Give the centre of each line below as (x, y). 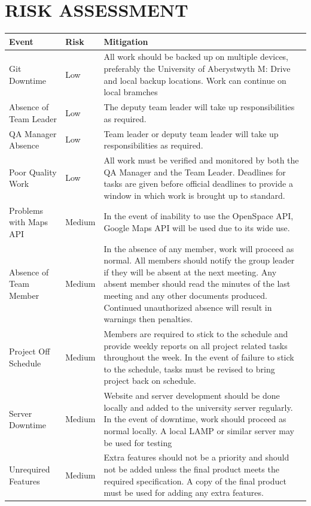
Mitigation (126, 41)
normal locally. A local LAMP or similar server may (199, 431)
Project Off (30, 351)
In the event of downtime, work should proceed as (195, 419)
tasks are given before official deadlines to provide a (198, 184)
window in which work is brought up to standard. (194, 195)
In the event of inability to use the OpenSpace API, (199, 216)
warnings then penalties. (148, 319)
